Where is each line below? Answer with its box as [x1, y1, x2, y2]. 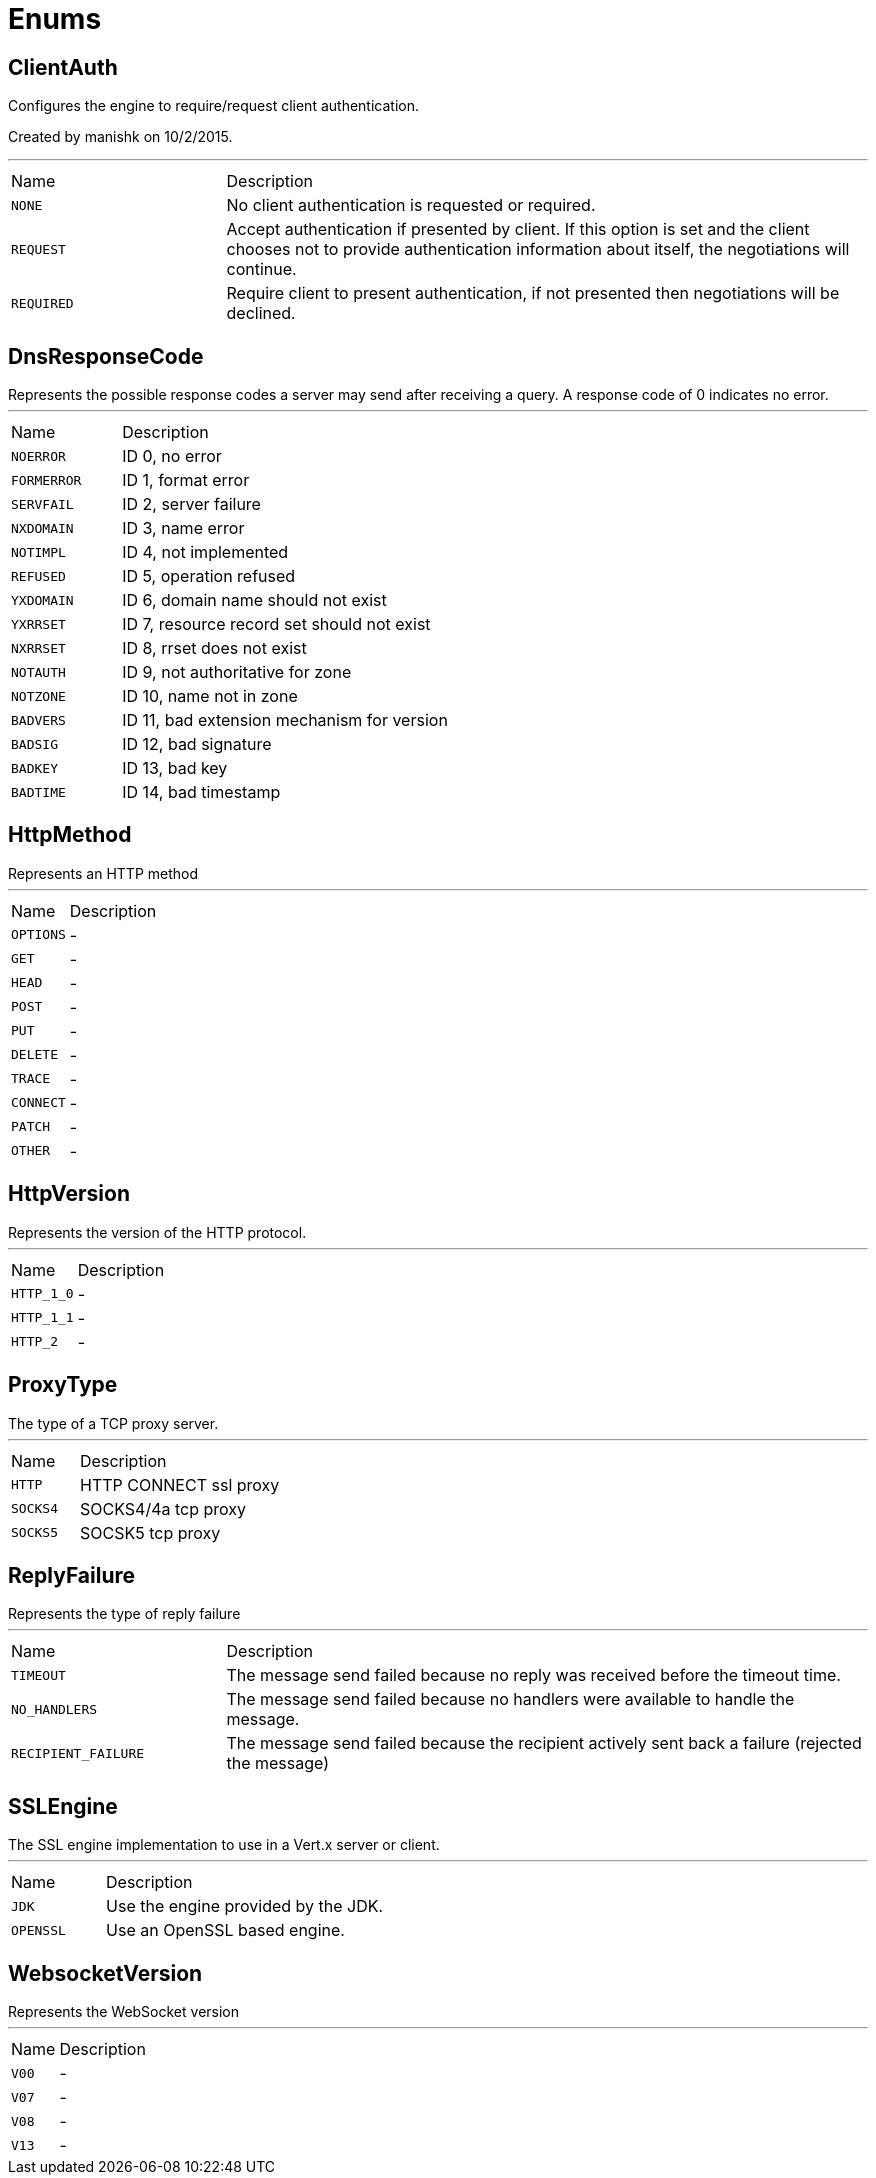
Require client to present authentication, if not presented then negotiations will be [226, 283, 840, 304]
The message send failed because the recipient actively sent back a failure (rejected [226, 1733, 862, 1754]
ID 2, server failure [122, 494, 261, 515]
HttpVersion [8, 1181, 130, 1207]
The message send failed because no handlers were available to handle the [226, 1689, 795, 1710]
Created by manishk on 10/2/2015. [8, 128, 233, 146]
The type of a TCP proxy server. [8, 1414, 219, 1432]
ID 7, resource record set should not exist [122, 614, 431, 635]
